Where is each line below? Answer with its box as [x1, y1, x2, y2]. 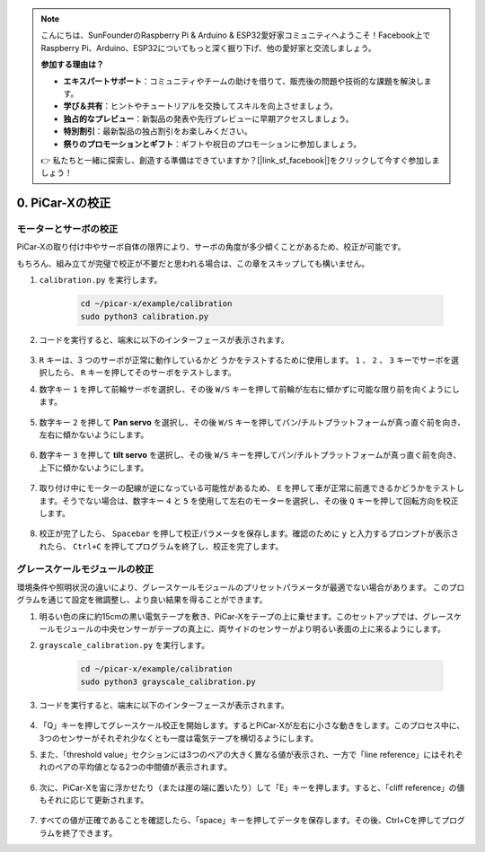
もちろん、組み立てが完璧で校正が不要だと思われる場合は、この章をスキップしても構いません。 [16, 258, 370, 268]
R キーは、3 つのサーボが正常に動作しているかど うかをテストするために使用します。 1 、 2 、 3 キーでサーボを [39, 355, 452, 365]
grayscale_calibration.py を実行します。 [39, 640, 210, 651]
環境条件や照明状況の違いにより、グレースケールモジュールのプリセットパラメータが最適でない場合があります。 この [16, 582, 449, 593]
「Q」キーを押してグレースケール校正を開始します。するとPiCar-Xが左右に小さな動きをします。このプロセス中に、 [39, 720, 465, 731]
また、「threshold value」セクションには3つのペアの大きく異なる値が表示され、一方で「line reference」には [39, 749, 440, 760]
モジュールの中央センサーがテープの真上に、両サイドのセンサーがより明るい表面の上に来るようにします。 [54, 623, 446, 634]
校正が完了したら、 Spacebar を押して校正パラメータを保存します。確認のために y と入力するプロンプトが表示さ [39, 528, 459, 539]
